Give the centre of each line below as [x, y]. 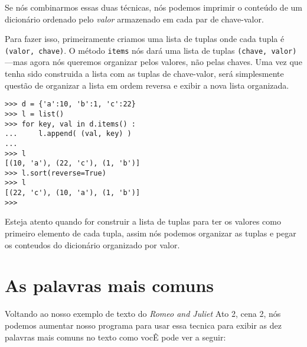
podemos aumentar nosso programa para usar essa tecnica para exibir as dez [143, 325]
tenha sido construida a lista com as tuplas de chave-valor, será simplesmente [144, 74]
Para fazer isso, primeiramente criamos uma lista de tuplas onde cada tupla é [145, 39]
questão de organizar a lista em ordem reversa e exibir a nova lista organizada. [147, 85]
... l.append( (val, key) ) [68, 134]
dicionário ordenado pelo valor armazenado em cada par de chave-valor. [134, 19]
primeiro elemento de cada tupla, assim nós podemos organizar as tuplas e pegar [151, 233]
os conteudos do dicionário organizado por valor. [92, 244]
